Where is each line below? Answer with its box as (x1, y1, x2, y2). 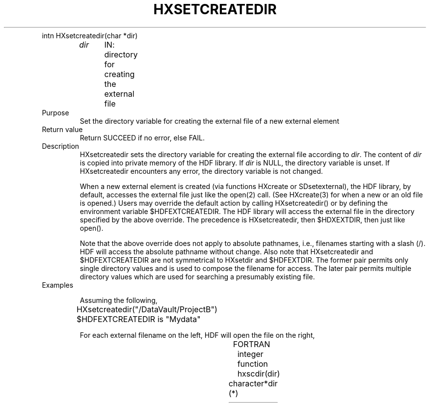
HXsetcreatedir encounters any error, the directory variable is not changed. (80, 166, 323, 175)
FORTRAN (233, 339, 270, 349)
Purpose (42, 108, 69, 117)
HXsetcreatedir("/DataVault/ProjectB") (76, 304, 217, 314)
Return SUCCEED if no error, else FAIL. (80, 133, 205, 142)
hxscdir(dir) (237, 368, 280, 379)
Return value (42, 125, 83, 134)
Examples (42, 280, 74, 289)
